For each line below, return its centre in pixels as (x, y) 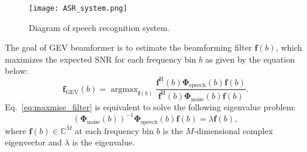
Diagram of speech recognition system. (99, 27)
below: (16, 71)
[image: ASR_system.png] (78, 8)
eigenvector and (34, 142)
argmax (124, 89)
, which (289, 47)
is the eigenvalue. (104, 142)
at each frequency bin (114, 130)
